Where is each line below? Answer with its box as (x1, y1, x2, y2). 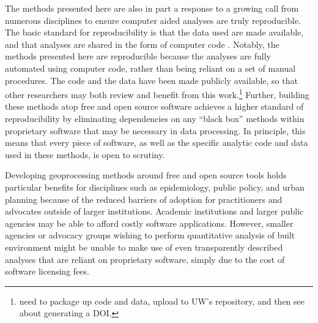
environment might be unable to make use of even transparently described (5, 240, 283, 253)
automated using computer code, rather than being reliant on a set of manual (5, 61, 296, 74)
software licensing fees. (5, 265, 89, 278)
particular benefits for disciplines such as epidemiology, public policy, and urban (5, 180, 305, 193)
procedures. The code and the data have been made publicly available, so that (5, 74, 298, 86)
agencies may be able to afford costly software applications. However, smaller (5, 216, 294, 229)
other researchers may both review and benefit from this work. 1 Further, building (5, 86, 309, 101)
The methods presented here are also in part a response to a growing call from (5, 2, 299, 14)
